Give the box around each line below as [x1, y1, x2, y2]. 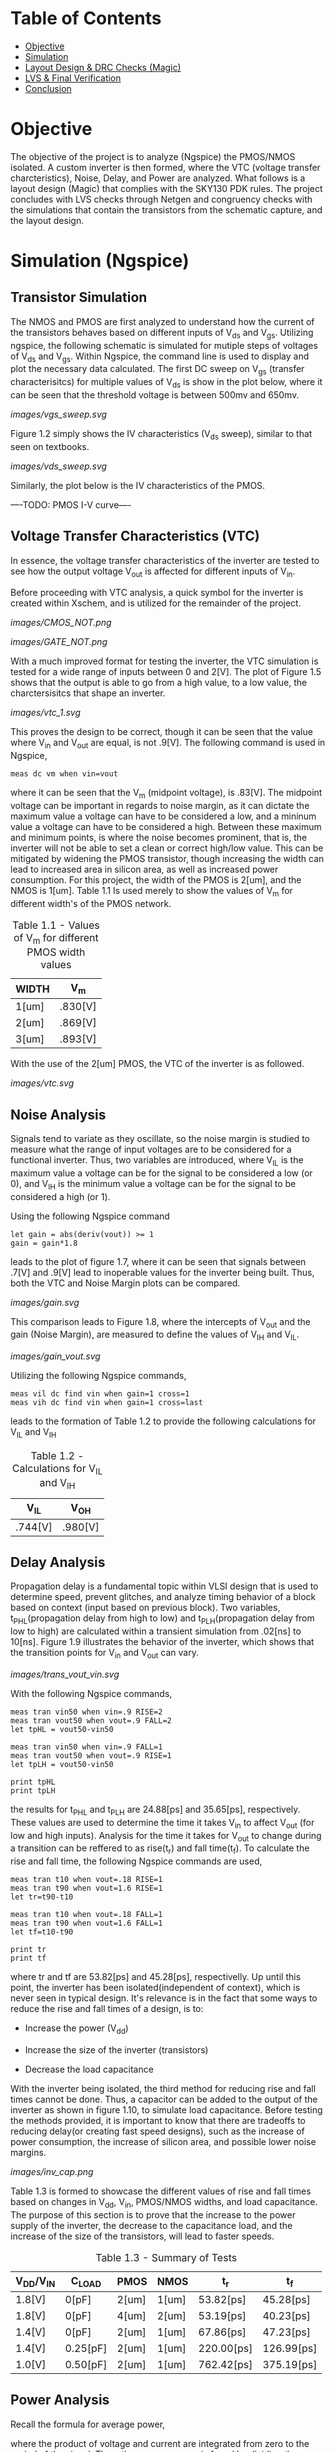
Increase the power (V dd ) [24, 2022, 129, 2036]
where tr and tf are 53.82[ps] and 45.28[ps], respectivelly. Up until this [10, 1971, 302, 1983]
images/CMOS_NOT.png [10, 617, 112, 629]
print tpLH [10, 1786, 56, 1796]
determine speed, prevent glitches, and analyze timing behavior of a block [10, 1591, 317, 1603]
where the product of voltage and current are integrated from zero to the [10, 2437, 310, 2449]
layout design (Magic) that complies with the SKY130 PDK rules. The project [10, 182, 323, 194]
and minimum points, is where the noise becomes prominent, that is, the [10, 832, 308, 844]
